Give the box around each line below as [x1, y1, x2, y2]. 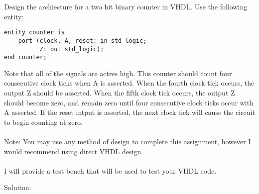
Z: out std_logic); [39, 45, 104, 53]
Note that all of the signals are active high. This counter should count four [4, 68, 232, 78]
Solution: [4, 182, 31, 193]
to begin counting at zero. [4, 116, 83, 127]
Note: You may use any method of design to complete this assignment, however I [4, 136, 251, 146]
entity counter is [4, 29, 65, 36]
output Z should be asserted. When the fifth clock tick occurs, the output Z [4, 88, 235, 97]
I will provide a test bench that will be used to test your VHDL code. [4, 165, 217, 176]
